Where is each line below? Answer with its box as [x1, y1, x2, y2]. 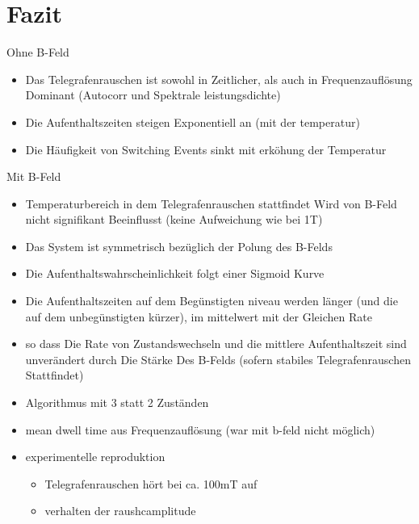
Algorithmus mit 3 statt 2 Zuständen [25, 394, 209, 411]
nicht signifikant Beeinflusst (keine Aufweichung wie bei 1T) [25, 211, 323, 228]
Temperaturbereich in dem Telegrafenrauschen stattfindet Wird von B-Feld [25, 195, 397, 212]
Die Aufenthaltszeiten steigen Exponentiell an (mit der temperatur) [25, 113, 360, 130]
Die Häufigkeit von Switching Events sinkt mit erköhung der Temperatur [25, 140, 387, 157]
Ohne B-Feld [6, 44, 69, 61]
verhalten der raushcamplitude [44, 502, 196, 519]
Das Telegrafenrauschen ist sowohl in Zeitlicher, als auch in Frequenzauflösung [25, 70, 413, 87]
